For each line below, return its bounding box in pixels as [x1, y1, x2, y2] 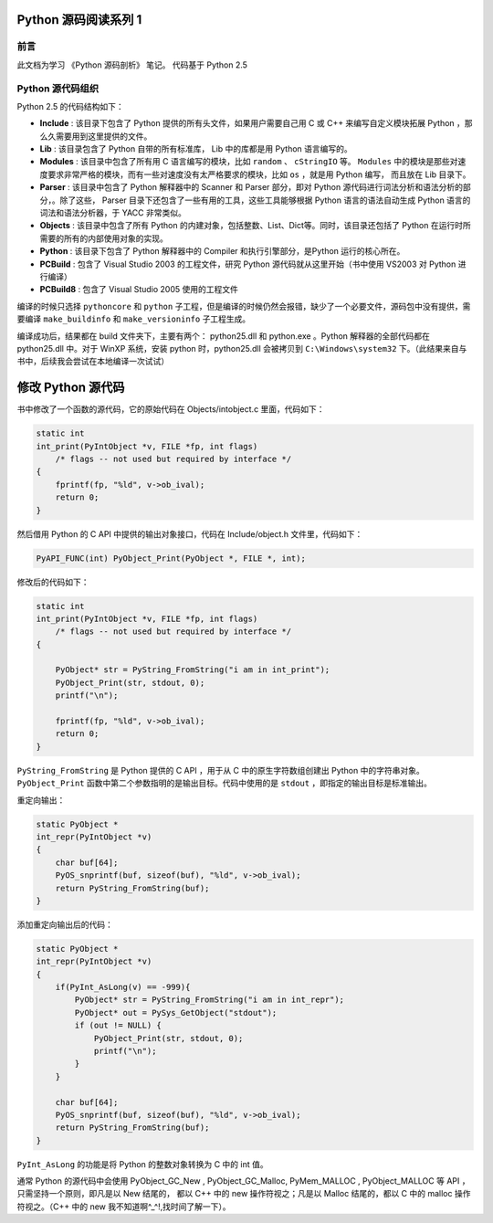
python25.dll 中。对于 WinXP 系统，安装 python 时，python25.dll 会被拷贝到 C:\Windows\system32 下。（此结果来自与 [16, 343, 467, 353]
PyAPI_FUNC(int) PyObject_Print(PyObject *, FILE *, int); [36, 553, 306, 564]
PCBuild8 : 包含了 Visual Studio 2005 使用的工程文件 [39, 284, 239, 295]
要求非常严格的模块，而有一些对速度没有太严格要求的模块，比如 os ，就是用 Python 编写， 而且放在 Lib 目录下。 [47, 169, 471, 180]
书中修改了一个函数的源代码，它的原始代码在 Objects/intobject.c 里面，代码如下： [16, 404, 325, 415]
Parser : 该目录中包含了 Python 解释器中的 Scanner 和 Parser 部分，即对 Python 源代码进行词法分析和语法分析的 [39, 182, 463, 193]
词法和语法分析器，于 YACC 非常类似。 [39, 207, 186, 218]
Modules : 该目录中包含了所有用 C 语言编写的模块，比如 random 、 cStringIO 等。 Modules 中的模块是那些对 [39, 156, 458, 167]
